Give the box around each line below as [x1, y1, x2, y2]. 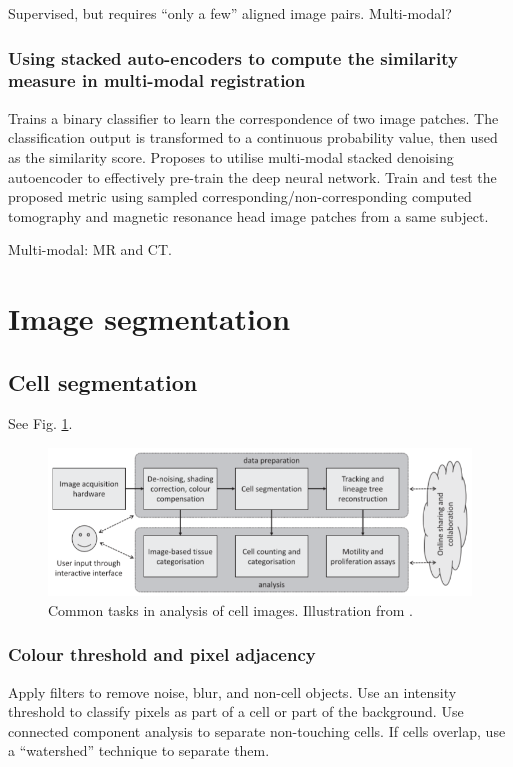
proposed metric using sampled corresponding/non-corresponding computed [8, 186, 472, 207]
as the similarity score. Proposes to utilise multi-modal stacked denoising [8, 146, 454, 167]
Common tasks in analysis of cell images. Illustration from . [48, 599, 413, 620]
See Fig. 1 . [8, 413, 73, 434]
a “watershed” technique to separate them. [8, 740, 270, 761]
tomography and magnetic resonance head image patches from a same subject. [8, 205, 489, 226]
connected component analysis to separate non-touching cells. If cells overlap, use [8, 720, 506, 741]
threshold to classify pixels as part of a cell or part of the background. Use [8, 701, 464, 722]
